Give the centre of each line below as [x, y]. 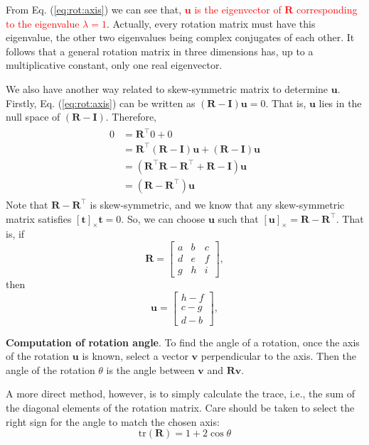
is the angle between [150, 369]
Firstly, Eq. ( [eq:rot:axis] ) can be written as [101, 103]
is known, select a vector [135, 356]
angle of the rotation [50, 369]
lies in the [340, 103]
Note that [27, 204]
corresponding [327, 9]
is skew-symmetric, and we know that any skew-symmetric [217, 204]
